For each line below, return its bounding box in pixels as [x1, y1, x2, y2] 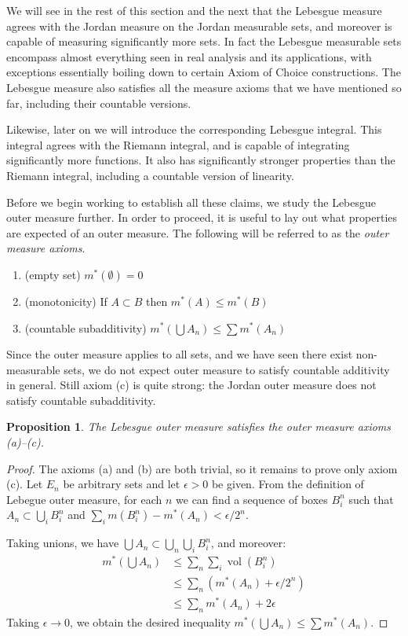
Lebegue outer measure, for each [6, 491, 162, 507]
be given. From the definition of [211, 476, 364, 492]
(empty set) [24, 266, 81, 282]
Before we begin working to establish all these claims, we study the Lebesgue [6, 193, 377, 210]
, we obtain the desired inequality [70, 613, 231, 630]
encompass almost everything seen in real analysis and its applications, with [6, 48, 372, 64]
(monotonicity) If [24, 292, 107, 309]
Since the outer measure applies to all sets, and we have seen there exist [6, 346, 353, 362]
